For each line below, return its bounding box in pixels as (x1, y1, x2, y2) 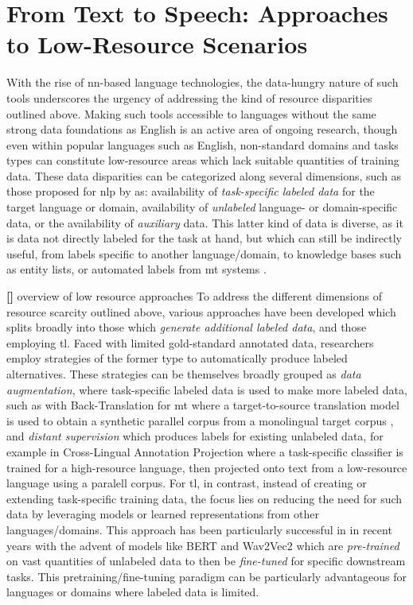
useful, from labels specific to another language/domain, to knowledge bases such (6, 245, 402, 262)
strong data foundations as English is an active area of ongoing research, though (6, 121, 398, 138)
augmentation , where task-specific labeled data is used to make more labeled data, (6, 381, 407, 398)
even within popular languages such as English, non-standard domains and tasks (6, 136, 399, 153)
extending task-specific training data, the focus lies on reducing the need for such (6, 490, 403, 506)
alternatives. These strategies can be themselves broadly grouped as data (6, 366, 361, 382)
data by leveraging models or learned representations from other (6, 506, 319, 522)
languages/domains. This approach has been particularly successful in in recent (6, 521, 392, 537)
